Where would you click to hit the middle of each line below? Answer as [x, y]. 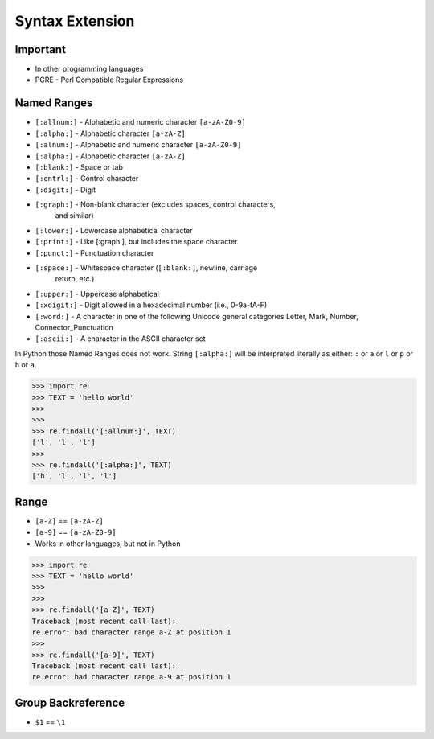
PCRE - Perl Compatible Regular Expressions [109, 80]
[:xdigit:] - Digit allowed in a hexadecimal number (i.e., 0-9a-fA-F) [151, 305]
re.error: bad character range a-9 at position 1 [131, 677]
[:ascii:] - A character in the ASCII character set [120, 339]
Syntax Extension [75, 21]
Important [40, 49]
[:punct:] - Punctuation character [94, 252]
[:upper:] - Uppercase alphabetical [97, 294]
